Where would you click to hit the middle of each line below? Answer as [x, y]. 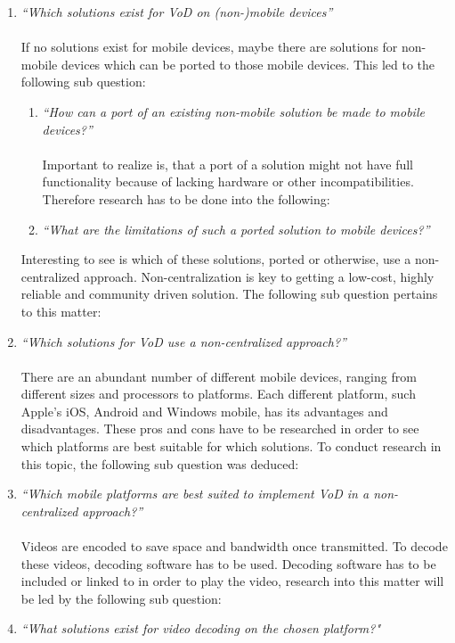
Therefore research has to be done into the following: [186, 198]
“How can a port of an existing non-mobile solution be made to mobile [233, 111]
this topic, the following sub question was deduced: [160, 463]
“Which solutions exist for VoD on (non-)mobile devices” [177, 12]
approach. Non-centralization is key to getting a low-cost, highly [259, 276]
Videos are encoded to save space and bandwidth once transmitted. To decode [234, 546]
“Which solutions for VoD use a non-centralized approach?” [183, 341]
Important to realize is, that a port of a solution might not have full [227, 164]
